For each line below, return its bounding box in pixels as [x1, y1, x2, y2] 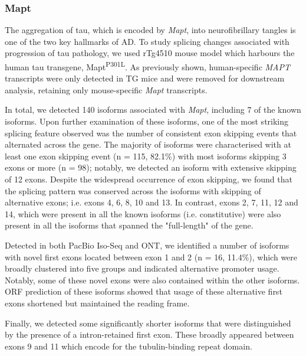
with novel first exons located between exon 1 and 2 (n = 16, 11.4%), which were [5, 250, 298, 263]
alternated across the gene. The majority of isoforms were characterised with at [5, 138, 291, 151]
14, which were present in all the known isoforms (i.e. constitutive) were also [5, 207, 281, 220]
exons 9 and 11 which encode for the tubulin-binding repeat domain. [5, 339, 252, 352]
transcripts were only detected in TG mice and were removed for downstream [5, 72, 285, 84]
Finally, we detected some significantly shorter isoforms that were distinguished [5, 316, 291, 329]
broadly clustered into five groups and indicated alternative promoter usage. [5, 262, 279, 275]
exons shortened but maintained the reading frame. [5, 296, 190, 309]
